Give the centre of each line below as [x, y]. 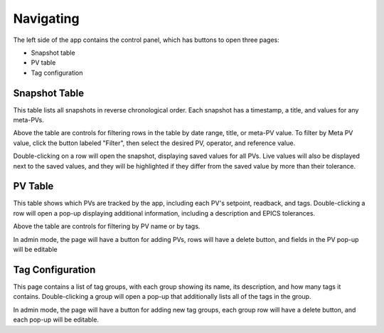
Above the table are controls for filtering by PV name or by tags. [107, 226]
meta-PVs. [28, 120]
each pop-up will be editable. [56, 319]
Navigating [46, 18]
